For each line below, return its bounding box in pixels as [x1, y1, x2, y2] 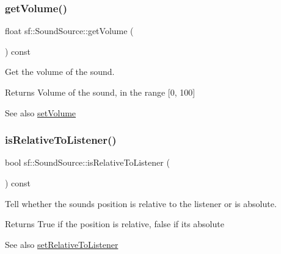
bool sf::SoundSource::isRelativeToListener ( [5, 156, 170, 169]
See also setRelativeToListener [5, 238, 119, 250]
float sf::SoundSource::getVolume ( [5, 24, 134, 37]
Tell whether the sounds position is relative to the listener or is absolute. [5, 197, 277, 210]
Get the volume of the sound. [5, 65, 115, 78]
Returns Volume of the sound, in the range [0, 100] [5, 86, 195, 98]
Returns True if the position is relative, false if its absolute [5, 217, 224, 230]
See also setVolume [5, 106, 76, 119]
